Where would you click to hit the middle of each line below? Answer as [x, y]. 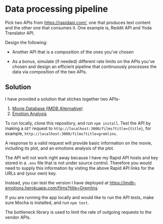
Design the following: [26, 42]
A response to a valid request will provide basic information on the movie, [79, 143]
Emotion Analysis [29, 113]
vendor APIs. [18, 217]
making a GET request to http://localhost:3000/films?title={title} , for [78, 128]
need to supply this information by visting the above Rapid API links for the [80, 168]
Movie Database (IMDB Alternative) [47, 108]
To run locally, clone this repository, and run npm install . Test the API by [78, 123]
